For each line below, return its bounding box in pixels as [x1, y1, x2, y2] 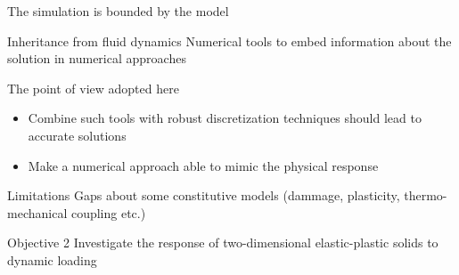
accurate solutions [28, 125, 127, 144]
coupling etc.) [70, 203, 146, 222]
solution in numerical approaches [7, 49, 186, 68]
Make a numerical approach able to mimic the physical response [28, 156, 379, 174]
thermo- [404, 186, 447, 205]
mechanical [7, 203, 68, 222]
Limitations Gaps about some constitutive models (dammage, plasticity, [7, 186, 400, 205]
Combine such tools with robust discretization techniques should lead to [28, 109, 422, 127]
